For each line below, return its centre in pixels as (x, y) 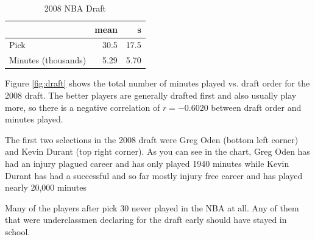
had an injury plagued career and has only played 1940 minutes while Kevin (147, 163)
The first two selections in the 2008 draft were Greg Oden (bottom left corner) (152, 139)
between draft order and (256, 107)
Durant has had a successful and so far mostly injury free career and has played (154, 175)
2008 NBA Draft (75, 8)
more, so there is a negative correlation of (83, 107)
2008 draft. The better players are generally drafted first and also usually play (151, 95)
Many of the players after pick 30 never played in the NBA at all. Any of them (152, 207)
